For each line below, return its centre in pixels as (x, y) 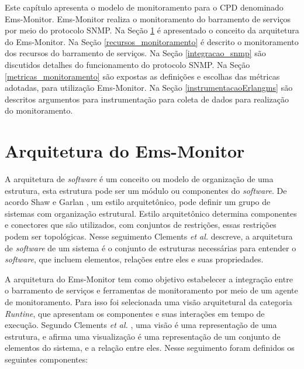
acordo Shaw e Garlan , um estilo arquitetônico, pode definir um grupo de (138, 202)
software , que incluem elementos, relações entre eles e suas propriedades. (134, 259)
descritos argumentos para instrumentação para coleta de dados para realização (147, 99)
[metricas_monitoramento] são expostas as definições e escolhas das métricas (142, 76)
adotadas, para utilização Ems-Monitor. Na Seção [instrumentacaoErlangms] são (149, 88)
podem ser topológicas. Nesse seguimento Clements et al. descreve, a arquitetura (149, 236)
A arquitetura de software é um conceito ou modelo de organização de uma (139, 179)
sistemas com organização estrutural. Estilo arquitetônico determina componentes (151, 213)
